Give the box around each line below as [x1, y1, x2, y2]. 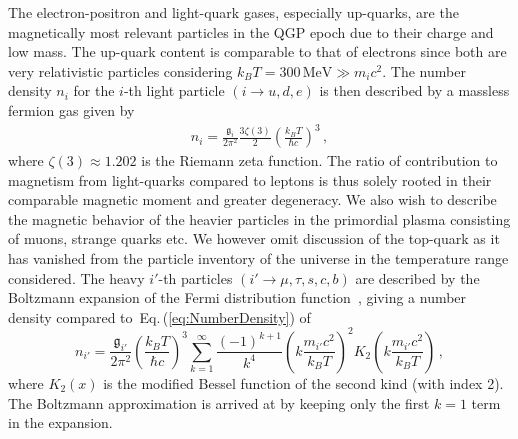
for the [73, 80, 115, 101]
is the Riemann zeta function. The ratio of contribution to [141, 150, 498, 171]
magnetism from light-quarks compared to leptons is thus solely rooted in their [8, 169, 492, 190]
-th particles [158, 267, 233, 288]
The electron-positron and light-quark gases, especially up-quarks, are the [8, 2, 459, 22]
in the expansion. [8, 412, 113, 433]
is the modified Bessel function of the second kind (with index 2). [103, 372, 504, 393]
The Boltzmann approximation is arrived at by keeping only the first [8, 392, 430, 413]
